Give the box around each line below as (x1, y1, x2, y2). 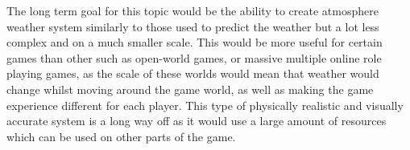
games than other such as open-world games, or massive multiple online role (6, 49, 382, 66)
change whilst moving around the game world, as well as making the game (6, 80, 374, 97)
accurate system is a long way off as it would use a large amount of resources (6, 112, 387, 129)
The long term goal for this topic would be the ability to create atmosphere (6, 2, 379, 18)
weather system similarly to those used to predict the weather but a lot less (6, 18, 379, 34)
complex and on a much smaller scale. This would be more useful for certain (6, 34, 383, 51)
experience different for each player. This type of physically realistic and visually (6, 96, 404, 113)
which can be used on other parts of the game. (6, 128, 236, 144)
